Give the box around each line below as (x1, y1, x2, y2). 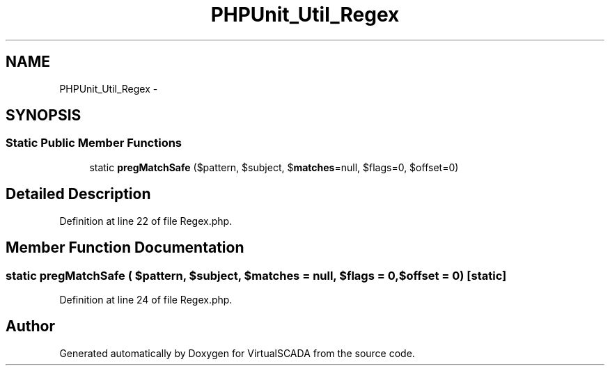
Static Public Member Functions (6, 136, 182, 150)
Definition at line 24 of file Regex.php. (59, 293, 233, 306)
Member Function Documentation (6, 239, 244, 257)
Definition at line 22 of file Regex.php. (59, 214, 233, 227)
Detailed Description (6, 185, 151, 203)
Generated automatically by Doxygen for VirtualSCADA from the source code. (59, 347, 415, 359)
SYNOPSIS (6, 106, 81, 125)
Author (6, 317, 55, 336)
